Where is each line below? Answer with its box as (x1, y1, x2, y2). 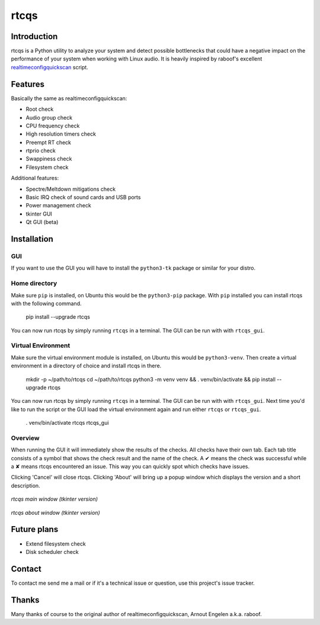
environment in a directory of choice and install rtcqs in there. (11, 362, 162, 370)
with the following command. (11, 300, 82, 307)
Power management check (25, 202, 91, 209)
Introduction (11, 31, 58, 41)
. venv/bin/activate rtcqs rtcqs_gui (25, 419, 109, 427)
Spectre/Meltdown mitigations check (25, 185, 116, 193)
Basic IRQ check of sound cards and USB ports (25, 194, 141, 201)
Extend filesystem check (25, 540, 86, 547)
